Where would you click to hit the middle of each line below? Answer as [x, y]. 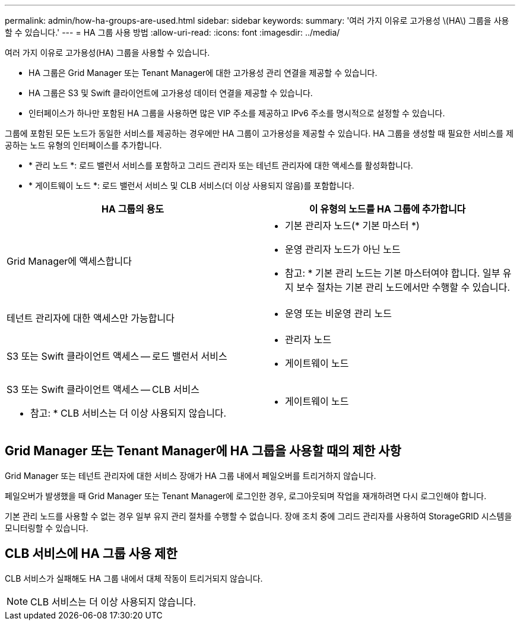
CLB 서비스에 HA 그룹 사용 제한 [91, 554]
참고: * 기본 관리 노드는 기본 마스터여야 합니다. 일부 [393, 273]
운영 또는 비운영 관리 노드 [338, 313]
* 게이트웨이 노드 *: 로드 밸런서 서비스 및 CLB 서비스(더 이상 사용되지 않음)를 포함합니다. [191, 185]
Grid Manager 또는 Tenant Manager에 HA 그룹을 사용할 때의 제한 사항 [203, 451]
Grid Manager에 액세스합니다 [69, 261]
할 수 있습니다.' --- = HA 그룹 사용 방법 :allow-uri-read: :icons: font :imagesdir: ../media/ [172, 32]
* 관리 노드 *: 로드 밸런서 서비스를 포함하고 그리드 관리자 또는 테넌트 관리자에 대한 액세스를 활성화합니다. [221, 165]
